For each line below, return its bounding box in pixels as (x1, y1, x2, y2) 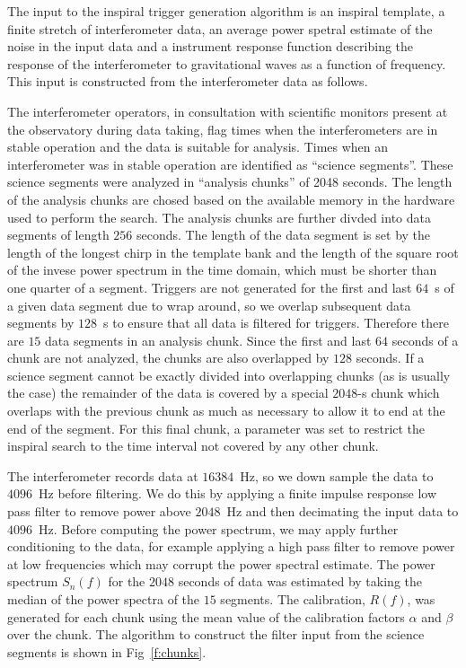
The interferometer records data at (7, 466, 198, 485)
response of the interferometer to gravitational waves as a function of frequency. (7, 54, 446, 73)
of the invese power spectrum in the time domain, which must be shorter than (7, 260, 437, 279)
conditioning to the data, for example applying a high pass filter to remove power (7, 537, 455, 556)
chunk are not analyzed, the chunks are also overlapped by (7, 348, 330, 367)
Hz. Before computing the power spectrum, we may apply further (38, 519, 399, 538)
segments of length (7, 225, 110, 244)
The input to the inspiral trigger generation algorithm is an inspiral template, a (7, 2, 445, 20)
